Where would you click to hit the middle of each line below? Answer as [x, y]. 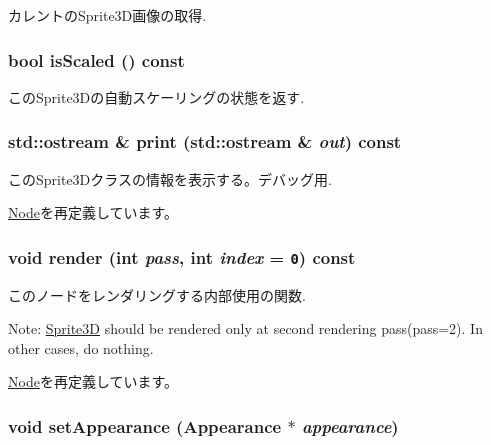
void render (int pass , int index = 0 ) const [182, 256]
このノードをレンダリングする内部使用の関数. [157, 294]
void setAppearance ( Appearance [145, 425]
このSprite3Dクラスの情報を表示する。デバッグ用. [170, 178]
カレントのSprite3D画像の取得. [107, 15]
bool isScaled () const [96, 59]
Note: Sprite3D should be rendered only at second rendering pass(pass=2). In [245, 328]
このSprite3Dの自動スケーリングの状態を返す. [156, 96]
